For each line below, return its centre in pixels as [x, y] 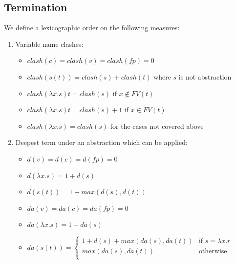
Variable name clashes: [49, 44]
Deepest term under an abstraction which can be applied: [101, 142]
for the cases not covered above [157, 126]
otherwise [213, 252]
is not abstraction [205, 76]
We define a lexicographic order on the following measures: [92, 28]
